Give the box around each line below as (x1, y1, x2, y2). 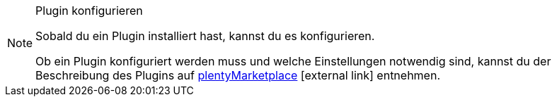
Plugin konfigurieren (35, 4, 143, 18)
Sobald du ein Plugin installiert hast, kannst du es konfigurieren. (35, 29, 375, 43)
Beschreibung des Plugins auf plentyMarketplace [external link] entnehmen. (35, 68, 441, 82)
